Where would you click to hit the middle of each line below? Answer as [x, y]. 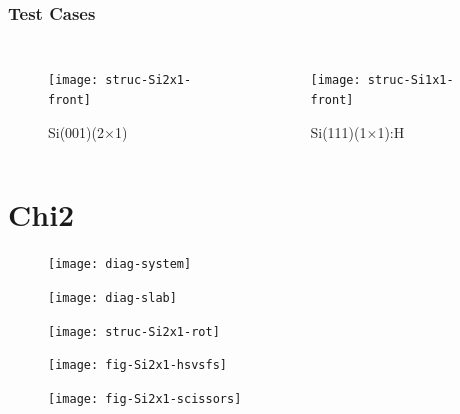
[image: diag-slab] [112, 297]
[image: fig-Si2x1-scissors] [145, 398]
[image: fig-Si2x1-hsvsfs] [137, 365]
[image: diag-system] [120, 264]
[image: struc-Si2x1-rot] [134, 331]
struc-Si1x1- [410, 80]
